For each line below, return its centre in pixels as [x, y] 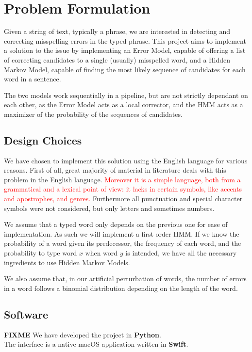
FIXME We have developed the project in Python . [83, 334]
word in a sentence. [33, 79]
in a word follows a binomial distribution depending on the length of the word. [121, 288]
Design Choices [43, 140]
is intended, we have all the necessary [181, 253]
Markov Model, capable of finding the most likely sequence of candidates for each [125, 69]
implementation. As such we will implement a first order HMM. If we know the [122, 233]
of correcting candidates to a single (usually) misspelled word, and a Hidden [117, 59]
